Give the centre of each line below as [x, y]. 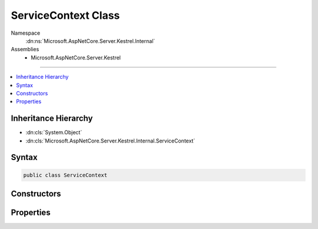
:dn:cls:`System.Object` [54, 132]
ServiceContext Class [65, 15]
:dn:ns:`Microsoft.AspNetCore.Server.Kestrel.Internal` [90, 41]
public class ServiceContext [65, 175]
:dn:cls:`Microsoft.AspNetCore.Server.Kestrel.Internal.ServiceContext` [110, 141]
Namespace [26, 33]
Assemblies [25, 49]
